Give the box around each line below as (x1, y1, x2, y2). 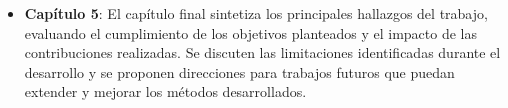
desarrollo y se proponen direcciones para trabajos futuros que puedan (24, 61, 455, 82)
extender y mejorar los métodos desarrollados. (24, 81, 307, 102)
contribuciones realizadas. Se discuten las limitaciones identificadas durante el (24, 42, 501, 63)
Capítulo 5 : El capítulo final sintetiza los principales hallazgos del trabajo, (24, 3, 488, 23)
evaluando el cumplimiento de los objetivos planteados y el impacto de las (24, 22, 477, 43)
